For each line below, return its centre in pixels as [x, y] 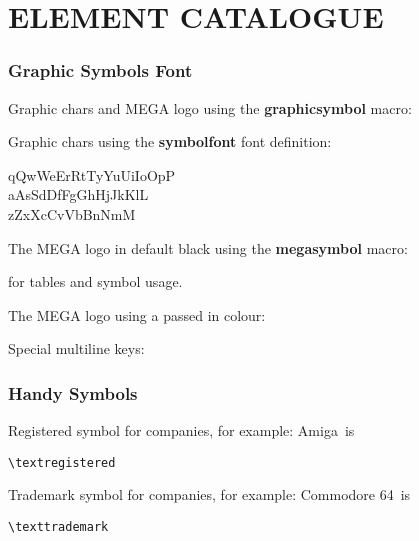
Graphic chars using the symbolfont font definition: [170, 141]
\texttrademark [58, 527]
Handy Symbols [73, 392]
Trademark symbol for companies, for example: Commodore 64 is [209, 494]
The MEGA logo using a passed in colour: [137, 314]
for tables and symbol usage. [95, 281]
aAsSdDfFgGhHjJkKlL [78, 194]
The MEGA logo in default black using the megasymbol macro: [208, 247]
